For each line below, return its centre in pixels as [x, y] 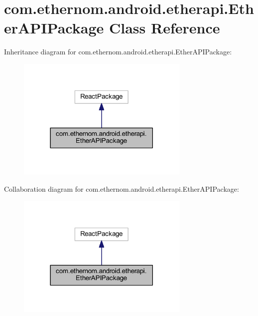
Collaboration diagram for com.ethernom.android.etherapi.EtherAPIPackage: [122, 188]
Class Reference [164, 28]
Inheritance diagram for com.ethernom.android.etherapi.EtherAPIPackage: [118, 52]
